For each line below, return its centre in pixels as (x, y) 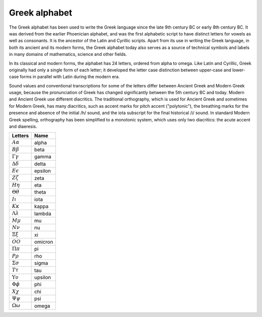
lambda (43, 214)
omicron (44, 242)
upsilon (42, 278)
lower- (239, 70)
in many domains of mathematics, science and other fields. (68, 54)
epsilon (42, 171)
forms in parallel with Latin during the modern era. (70, 77)
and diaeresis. (23, 127)
